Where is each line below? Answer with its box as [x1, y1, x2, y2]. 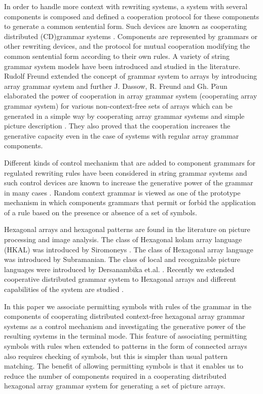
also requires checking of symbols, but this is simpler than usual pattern [4, 350, 228, 361]
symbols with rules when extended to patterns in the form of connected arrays [4, 341, 247, 351]
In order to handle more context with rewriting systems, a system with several [4, 1, 248, 11]
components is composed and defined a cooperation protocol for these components [4, 11, 259, 21]
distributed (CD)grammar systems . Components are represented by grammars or [4, 30, 257, 41]
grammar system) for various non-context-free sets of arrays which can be [4, 100, 233, 111]
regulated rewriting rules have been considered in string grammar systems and [4, 167, 247, 178]
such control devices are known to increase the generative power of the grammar [4, 177, 253, 188]
